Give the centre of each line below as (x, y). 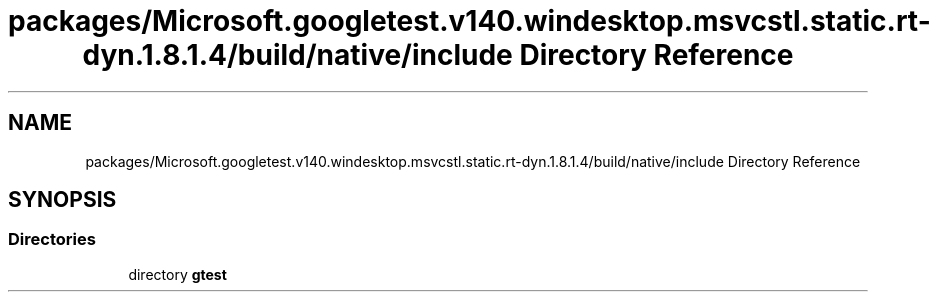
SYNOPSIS (62, 200)
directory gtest (177, 274)
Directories (52, 239)
